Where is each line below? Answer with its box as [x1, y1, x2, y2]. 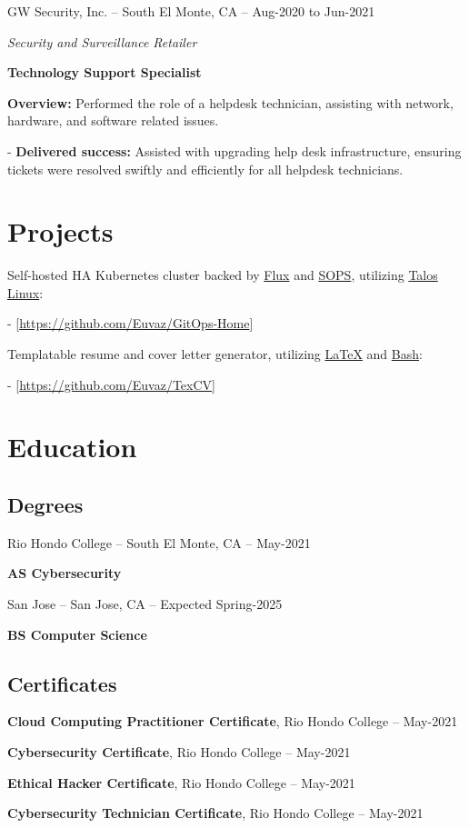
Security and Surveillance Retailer [7, 32, 197, 51]
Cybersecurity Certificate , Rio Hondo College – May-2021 [7, 743, 351, 761]
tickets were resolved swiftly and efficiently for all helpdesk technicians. [7, 159, 404, 178]
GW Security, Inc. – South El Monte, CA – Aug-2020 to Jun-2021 [7, 2, 375, 20]
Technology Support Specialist [7, 63, 202, 82]
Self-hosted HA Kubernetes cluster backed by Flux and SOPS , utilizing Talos [7, 265, 438, 284]
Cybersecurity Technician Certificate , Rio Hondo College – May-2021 [7, 803, 424, 823]
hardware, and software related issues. [7, 111, 219, 130]
